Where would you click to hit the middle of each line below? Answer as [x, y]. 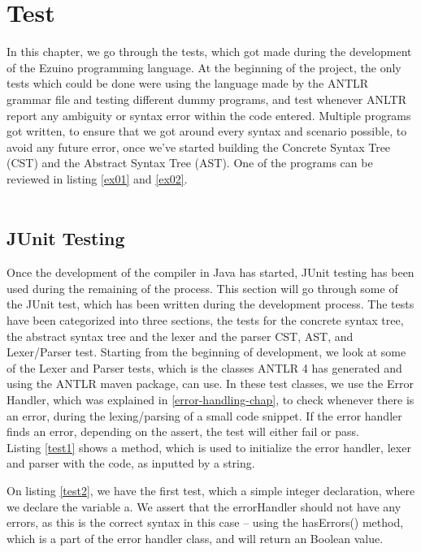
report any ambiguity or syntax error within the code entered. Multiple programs [209, 115]
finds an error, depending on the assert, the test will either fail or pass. [183, 431]
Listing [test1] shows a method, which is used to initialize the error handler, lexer [209, 447]
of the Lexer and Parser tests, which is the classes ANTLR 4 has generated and [204, 367]
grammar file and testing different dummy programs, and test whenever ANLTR [206, 99]
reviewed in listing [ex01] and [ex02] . [97, 178]
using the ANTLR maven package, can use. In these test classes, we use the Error [210, 384]
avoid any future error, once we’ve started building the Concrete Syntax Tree [199, 147]
